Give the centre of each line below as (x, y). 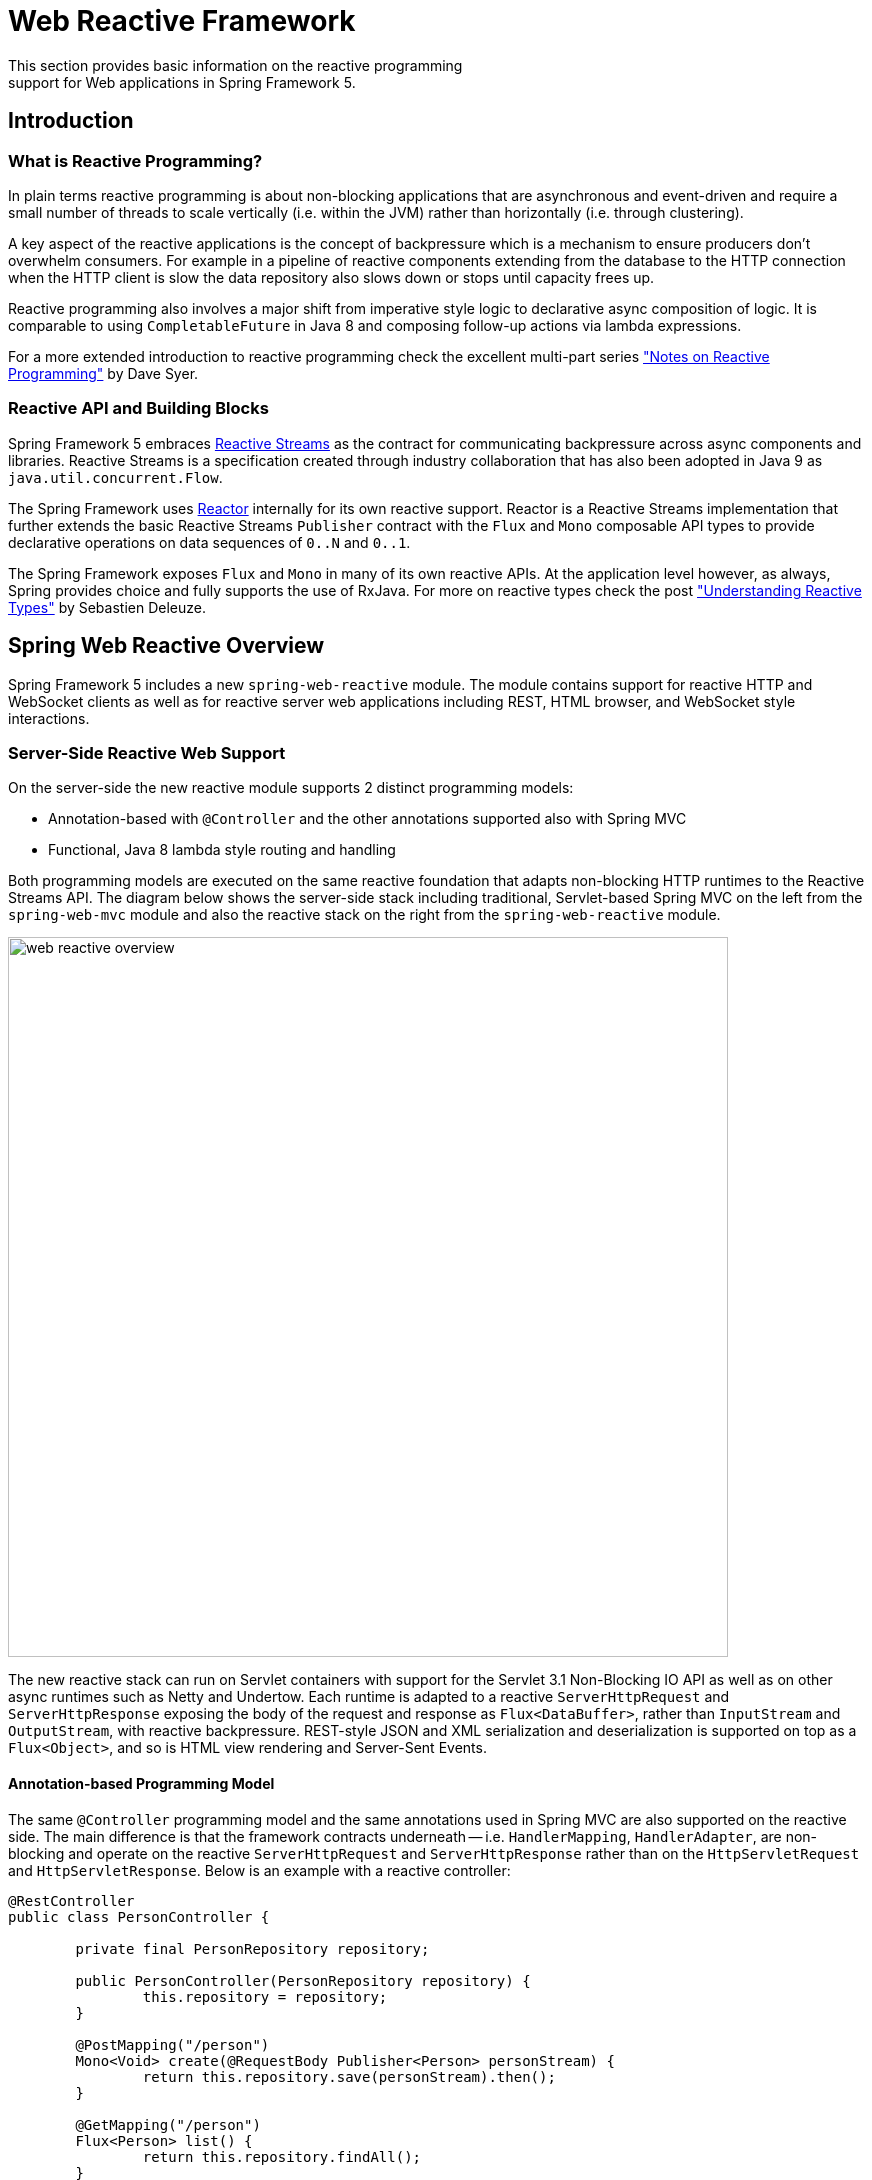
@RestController (71, 1900)
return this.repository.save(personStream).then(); (349, 2076)
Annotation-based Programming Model (141, 1783)
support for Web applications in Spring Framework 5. (182, 82)
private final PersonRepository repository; (252, 1948)
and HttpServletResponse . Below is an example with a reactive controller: (259, 1870)
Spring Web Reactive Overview (166, 646)
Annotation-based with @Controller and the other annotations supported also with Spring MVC (367, 819)
